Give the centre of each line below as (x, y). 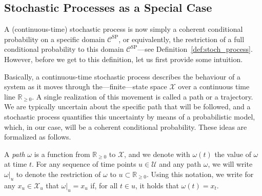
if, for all (104, 185)
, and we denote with (157, 154)
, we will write (230, 164)
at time (16, 164)
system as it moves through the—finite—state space (86, 86)
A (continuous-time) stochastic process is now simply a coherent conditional (124, 29)
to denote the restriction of (58, 174)
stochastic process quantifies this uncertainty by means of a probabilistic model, (130, 116)
